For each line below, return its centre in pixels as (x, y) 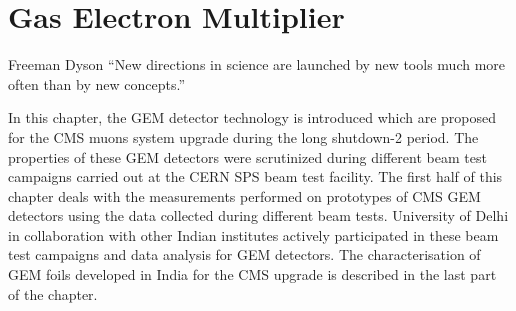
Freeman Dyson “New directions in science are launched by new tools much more (257, 64)
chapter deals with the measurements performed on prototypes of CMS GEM (244, 195)
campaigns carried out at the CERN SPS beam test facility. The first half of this (255, 176)
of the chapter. (53, 293)
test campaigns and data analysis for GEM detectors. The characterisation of (244, 254)
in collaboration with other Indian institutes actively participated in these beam (253, 234)
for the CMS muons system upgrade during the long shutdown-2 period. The (243, 136)
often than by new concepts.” (97, 83)
